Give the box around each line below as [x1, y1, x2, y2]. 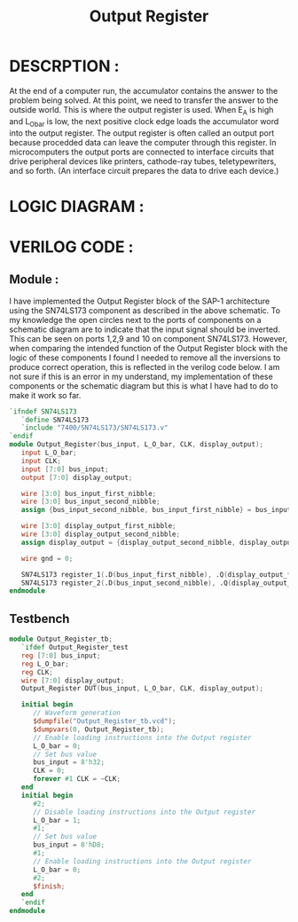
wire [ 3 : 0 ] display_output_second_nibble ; [20, 530, 180, 539]
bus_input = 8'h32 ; [32, 758, 105, 767]
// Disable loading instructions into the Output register [32, 808, 255, 816]
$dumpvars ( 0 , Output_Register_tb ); [32, 725, 165, 734]
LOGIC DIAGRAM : [9, 196, 145, 217]
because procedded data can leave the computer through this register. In [9, 137, 277, 147]
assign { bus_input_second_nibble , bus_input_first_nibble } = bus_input [20, 506, 292, 515]
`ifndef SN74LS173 [9, 406, 77, 416]
